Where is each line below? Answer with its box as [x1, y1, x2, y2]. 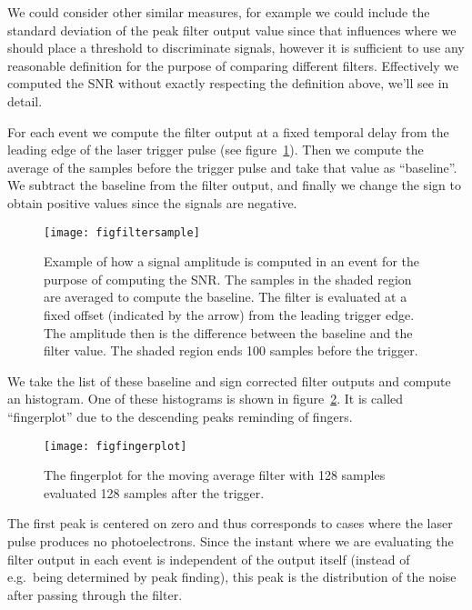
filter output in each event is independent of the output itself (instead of [7, 549, 410, 568]
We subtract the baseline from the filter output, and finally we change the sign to [7, 175, 461, 195]
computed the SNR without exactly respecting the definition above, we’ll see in [7, 74, 449, 93]
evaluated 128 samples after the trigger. [44, 483, 265, 502]
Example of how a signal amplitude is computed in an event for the [44, 252, 419, 271]
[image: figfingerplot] [44, 439, 187, 453]
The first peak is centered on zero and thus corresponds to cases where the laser [7, 514, 453, 533]
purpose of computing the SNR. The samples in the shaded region [44, 269, 412, 288]
